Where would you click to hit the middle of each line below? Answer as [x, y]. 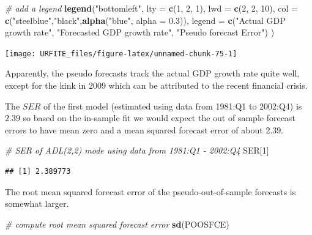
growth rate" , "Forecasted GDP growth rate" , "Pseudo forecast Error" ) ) [140, 32]
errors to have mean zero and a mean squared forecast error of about [134, 129]
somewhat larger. [37, 203]
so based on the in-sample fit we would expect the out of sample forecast [159, 118]
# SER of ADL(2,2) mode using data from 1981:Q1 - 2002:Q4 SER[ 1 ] [137, 150]
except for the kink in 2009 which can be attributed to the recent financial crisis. [156, 85]
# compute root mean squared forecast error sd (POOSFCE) [117, 224]
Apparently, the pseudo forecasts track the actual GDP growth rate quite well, [152, 73]
